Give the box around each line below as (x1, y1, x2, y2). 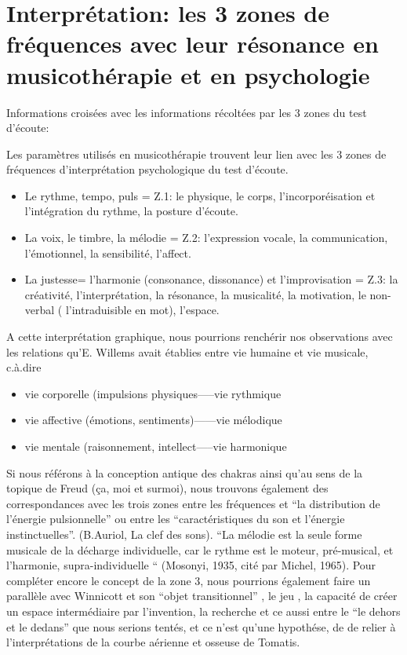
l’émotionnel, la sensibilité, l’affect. (24, 244, 191, 261)
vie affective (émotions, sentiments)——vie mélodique (24, 412, 282, 428)
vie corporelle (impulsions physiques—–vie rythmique (24, 385, 282, 401)
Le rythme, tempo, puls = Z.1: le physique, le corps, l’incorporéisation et (24, 187, 376, 203)
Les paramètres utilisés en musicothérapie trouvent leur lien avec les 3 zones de (6, 145, 387, 162)
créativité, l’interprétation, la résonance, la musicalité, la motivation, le (24, 286, 366, 302)
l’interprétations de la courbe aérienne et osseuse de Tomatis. (6, 634, 300, 650)
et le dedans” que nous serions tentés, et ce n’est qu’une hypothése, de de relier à (6, 618, 396, 635)
